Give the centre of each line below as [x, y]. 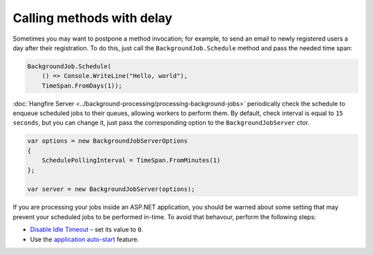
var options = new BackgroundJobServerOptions [107, 141]
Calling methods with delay [93, 18]
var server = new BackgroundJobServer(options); [111, 189]
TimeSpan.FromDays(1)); [82, 85]
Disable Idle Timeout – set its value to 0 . [87, 229]
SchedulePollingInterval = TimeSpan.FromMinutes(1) [131, 161]
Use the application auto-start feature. [85, 239]
